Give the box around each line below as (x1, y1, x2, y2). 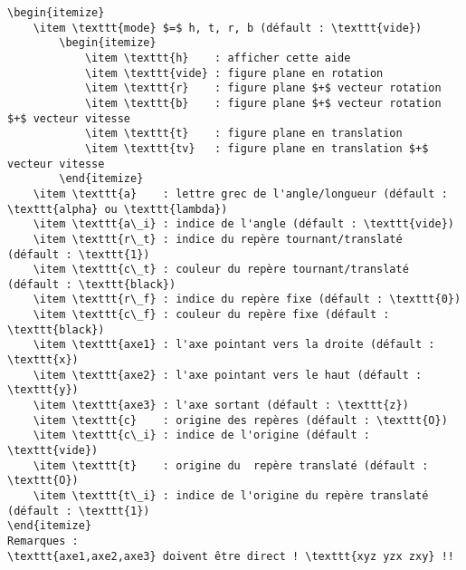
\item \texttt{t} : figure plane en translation (84, 127, 403, 140)
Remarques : (7, 534, 79, 547)
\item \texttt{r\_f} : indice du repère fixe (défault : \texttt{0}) (33, 293, 461, 306)
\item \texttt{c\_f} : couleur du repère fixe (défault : (33, 308, 390, 322)
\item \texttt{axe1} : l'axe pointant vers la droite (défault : (33, 338, 435, 352)
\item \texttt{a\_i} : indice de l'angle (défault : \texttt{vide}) (33, 217, 454, 231)
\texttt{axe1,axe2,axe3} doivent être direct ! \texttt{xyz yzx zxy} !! (7, 549, 454, 563)
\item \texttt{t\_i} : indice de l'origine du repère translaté (33, 489, 429, 502)
